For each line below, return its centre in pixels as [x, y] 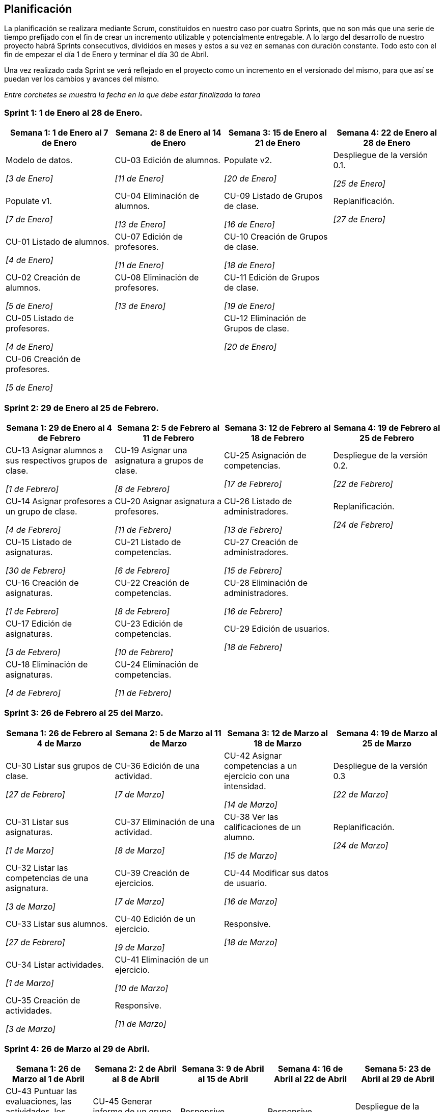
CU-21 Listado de [148, 542]
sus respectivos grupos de [57, 460]
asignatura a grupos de [159, 460]
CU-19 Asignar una [151, 450]
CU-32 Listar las [37, 868]
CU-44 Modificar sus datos [276, 873]
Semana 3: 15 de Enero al [277, 133]
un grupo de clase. [41, 511]
